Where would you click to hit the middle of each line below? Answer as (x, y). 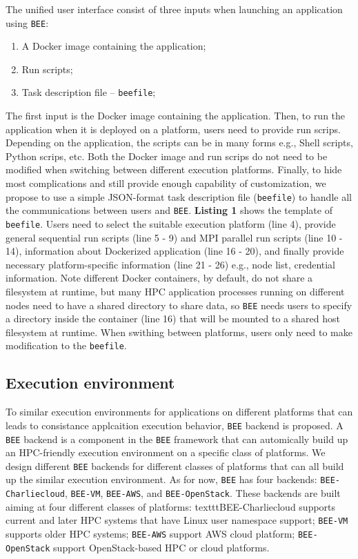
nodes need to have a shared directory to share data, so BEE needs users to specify (179, 305)
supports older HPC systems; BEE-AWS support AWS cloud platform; (150, 534)
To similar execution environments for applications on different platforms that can (179, 412)
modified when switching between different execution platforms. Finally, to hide (174, 169)
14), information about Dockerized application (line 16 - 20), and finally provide (175, 251)
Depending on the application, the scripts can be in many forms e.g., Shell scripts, (179, 143)
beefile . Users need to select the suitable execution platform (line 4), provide (171, 223)
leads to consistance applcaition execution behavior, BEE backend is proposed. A (175, 425)
